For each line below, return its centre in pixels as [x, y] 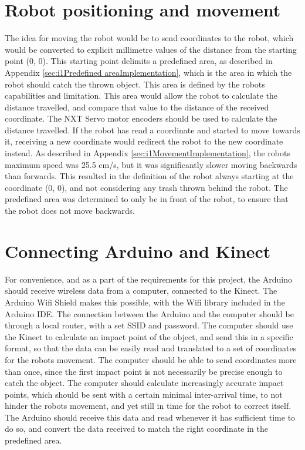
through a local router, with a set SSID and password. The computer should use [149, 325]
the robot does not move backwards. [70, 211]
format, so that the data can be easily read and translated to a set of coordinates [151, 348]
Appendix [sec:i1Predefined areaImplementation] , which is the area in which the [148, 72]
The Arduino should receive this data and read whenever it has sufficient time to [150, 417]
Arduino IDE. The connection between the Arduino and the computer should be [149, 313]
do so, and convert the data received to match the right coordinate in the [136, 429]
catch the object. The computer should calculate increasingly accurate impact [144, 383]
